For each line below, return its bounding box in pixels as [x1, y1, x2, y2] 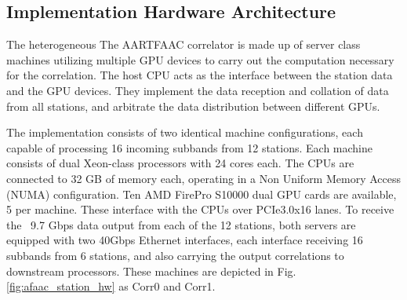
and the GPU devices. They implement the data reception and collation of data [6, 82, 389, 98]
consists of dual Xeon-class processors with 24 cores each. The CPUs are [6, 155, 354, 171]
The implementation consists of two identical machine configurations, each [6, 124, 363, 141]
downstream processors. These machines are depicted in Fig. [6, 262, 296, 279]
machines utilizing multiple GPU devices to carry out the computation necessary [6, 51, 394, 68]
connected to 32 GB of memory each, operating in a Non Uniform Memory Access [6, 170, 401, 186]
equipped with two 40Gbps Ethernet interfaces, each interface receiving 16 [6, 232, 363, 248]
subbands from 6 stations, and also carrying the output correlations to [6, 247, 344, 263]
